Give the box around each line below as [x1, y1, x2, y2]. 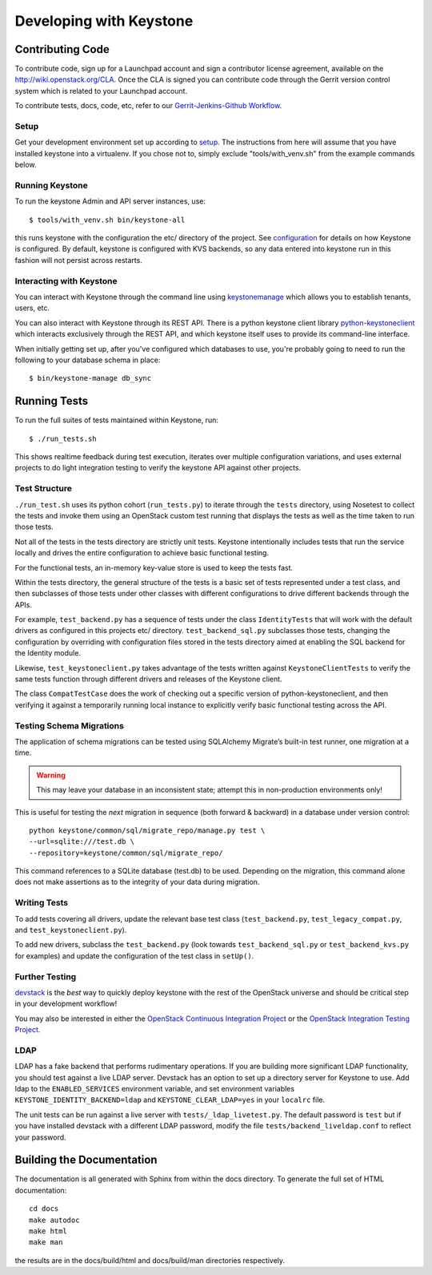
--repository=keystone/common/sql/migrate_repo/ [29, 848, 223, 857]
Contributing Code [14, 42, 110, 56]
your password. [14, 1132, 67, 1142]
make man [29, 1238, 63, 1247]
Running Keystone [14, 180, 88, 191]
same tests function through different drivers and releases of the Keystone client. [14, 674, 283, 684]
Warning [36, 770, 66, 780]
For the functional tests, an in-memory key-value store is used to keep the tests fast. [14, 563, 294, 572]
